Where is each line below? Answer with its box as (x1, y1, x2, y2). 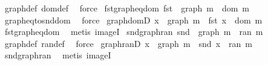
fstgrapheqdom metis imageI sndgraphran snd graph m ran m (4, 25, 263, 38)
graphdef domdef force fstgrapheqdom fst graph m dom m (4, 2, 250, 14)
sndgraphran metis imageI (4, 49, 111, 61)
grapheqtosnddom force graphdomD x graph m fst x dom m (4, 13, 263, 26)
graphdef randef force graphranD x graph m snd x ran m (4, 37, 252, 49)
